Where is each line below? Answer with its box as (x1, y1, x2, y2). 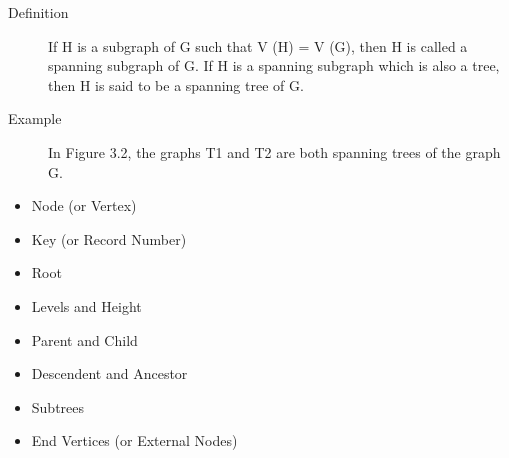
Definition (8, 2, 69, 22)
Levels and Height (31, 295, 142, 316)
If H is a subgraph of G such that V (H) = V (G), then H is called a (48, 35, 468, 56)
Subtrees (31, 396, 85, 417)
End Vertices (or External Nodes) (31, 430, 238, 451)
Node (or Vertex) (31, 195, 137, 216)
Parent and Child (31, 329, 138, 350)
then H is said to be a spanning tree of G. (48, 74, 304, 95)
